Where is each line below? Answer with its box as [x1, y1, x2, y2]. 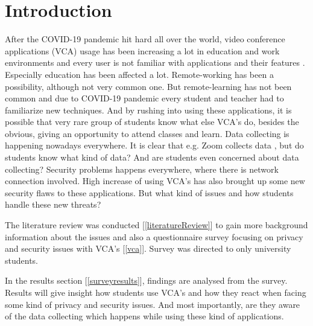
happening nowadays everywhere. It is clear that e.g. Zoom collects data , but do [5, 139, 304, 152]
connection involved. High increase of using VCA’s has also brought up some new [5, 174, 305, 187]
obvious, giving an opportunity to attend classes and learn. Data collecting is [5, 127, 289, 139]
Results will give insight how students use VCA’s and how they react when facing [5, 286, 306, 298]
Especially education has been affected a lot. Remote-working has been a [5, 68, 274, 80]
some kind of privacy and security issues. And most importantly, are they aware [5, 298, 300, 310]
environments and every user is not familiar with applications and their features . [5, 56, 305, 69]
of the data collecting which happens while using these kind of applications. [5, 310, 284, 322]
